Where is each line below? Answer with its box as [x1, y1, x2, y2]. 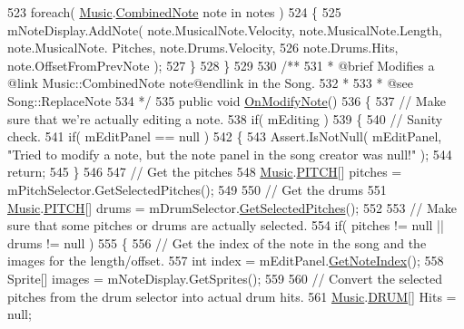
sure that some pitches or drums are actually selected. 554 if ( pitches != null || [7, 216, 444, 235]
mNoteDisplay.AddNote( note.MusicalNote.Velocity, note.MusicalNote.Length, [7, 20, 442, 39]
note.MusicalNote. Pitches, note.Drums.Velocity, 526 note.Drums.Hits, [7, 38, 399, 57]
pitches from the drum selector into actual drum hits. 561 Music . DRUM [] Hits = [7, 286, 457, 305]
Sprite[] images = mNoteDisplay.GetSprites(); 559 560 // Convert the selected [7, 268, 443, 287]
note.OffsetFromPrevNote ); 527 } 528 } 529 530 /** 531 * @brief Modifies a [7, 55, 435, 74]
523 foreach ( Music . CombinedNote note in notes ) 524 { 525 [7, 3, 341, 21]
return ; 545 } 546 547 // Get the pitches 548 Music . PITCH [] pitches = [7, 162, 402, 181]
